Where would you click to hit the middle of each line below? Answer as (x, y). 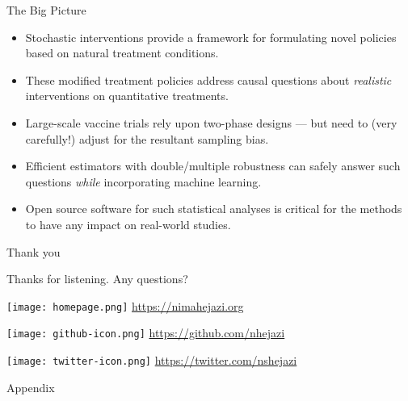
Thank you (34, 251)
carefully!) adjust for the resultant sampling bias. (147, 138)
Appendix (31, 387)
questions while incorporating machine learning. (143, 181)
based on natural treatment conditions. (122, 53)
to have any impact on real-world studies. (128, 224)
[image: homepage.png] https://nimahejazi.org (125, 305)
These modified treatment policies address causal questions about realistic (208, 79)
